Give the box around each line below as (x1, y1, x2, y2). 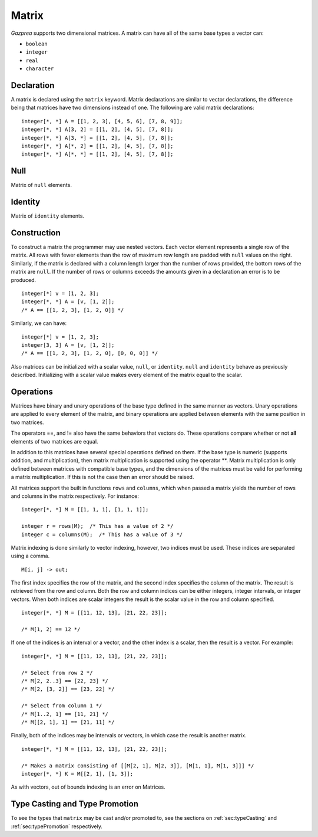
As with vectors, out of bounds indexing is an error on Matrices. (11, 783, 166, 790)
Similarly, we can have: (11, 320, 67, 327)
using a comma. (11, 552, 50, 560)
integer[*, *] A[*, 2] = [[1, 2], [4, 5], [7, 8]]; (21, 142, 174, 149)
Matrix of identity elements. (11, 212, 85, 219)
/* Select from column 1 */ (21, 703, 102, 709)
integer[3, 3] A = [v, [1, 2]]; (21, 342, 115, 348)
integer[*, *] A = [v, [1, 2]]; (21, 298, 115, 305)
